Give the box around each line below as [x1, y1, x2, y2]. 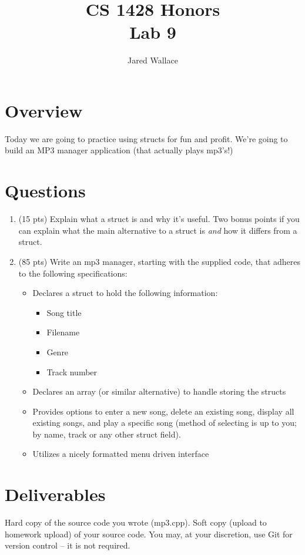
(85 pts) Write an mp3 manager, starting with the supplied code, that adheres [18, 255, 301, 267]
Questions [5, 179, 86, 203]
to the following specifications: [18, 267, 128, 279]
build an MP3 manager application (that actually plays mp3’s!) [5, 144, 233, 156]
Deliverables [5, 482, 106, 506]
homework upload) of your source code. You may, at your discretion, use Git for [5, 527, 293, 540]
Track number [46, 365, 98, 378]
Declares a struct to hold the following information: [32, 287, 218, 299]
